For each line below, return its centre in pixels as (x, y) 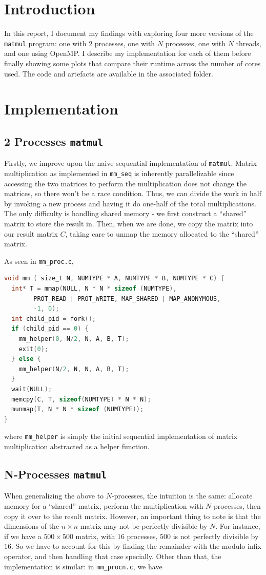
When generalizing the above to (54, 496)
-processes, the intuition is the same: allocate (182, 496)
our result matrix (31, 233)
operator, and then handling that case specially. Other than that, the (113, 556)
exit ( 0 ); (33, 349)
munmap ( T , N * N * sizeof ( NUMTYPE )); (78, 409)
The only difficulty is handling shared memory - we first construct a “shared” (126, 213)
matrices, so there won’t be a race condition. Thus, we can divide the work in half (133, 193)
